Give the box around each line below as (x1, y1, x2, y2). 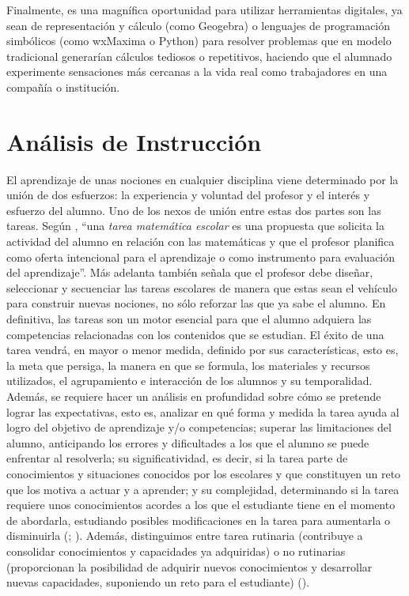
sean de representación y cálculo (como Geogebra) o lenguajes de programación (6, 17, 391, 33)
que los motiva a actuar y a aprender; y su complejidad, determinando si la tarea (6, 481, 400, 497)
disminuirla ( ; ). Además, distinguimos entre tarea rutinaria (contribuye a (6, 527, 363, 544)
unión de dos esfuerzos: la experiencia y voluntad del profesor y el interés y (6, 187, 370, 203)
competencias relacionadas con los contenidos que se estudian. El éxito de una (6, 326, 384, 342)
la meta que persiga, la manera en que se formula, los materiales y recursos (6, 356, 370, 373)
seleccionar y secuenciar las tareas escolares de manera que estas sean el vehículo (6, 279, 397, 296)
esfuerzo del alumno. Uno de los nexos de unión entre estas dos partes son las (6, 202, 381, 218)
